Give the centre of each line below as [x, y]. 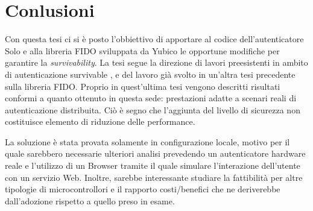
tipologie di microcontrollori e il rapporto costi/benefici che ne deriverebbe [143, 189]
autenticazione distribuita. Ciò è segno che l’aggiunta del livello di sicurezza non [153, 109]
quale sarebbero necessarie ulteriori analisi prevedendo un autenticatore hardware [155, 153]
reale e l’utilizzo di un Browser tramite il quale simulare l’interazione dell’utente [153, 165]
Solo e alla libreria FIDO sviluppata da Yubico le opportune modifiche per [142, 50]
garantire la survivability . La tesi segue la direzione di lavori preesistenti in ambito [156, 62]
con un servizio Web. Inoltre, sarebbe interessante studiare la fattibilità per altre [154, 177]
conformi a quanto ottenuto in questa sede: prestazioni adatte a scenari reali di [151, 98]
